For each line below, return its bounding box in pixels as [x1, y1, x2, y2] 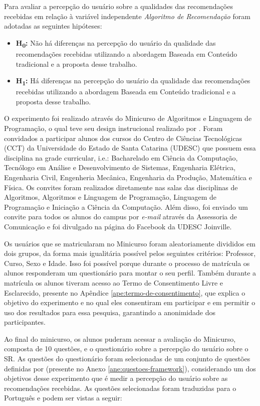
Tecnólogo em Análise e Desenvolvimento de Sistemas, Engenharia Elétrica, [4, 162, 236, 173]
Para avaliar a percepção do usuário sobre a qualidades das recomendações [4, 1, 233, 11]
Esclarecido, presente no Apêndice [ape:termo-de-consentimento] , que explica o [4, 287, 245, 298]
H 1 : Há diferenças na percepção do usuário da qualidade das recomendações [16, 75, 250, 87]
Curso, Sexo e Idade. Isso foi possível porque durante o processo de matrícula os [4, 257, 250, 268]
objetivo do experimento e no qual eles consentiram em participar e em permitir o [4, 297, 255, 308]
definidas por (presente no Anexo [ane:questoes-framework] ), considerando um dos [4, 363, 256, 373]
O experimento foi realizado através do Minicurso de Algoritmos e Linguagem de [4, 113, 252, 123]
